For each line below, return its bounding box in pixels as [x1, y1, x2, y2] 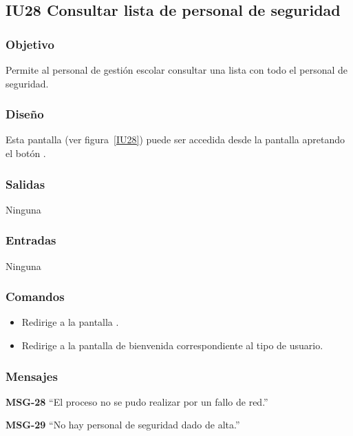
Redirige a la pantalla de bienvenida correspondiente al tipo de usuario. [21, 338, 323, 353]
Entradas [6, 231, 56, 249]
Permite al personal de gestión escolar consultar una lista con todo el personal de [6, 63, 348, 76]
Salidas [6, 175, 45, 192]
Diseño [6, 105, 44, 123]
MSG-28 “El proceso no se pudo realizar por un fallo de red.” [6, 394, 268, 408]
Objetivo [6, 35, 54, 52]
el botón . [6, 146, 46, 160]
